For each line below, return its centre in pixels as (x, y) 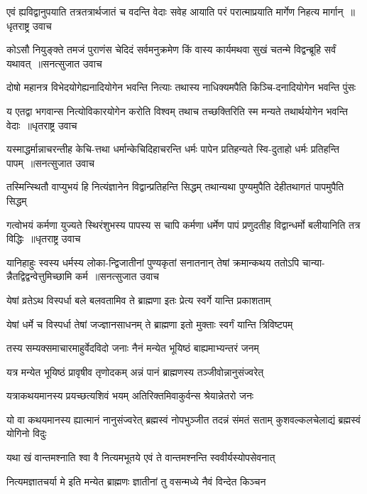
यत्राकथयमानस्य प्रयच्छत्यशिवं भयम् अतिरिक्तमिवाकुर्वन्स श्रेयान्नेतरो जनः (130, 396)
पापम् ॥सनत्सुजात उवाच (51, 162)
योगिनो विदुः (27, 433)
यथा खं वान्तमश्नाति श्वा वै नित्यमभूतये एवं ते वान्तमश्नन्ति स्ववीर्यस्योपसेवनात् (141, 457)
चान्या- (313, 262)
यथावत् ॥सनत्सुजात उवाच (54, 63)
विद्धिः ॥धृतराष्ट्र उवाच (44, 238)
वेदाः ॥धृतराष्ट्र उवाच (42, 125)
